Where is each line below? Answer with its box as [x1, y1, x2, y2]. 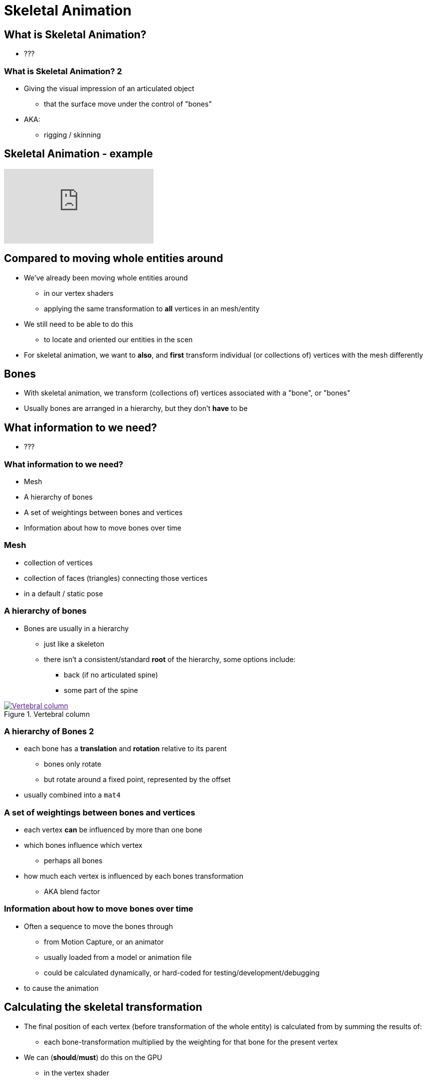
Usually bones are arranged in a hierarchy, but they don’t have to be [24, 404, 248, 413]
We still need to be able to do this [24, 319, 134, 328]
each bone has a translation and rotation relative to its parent [24, 744, 227, 753]
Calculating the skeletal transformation [4, 1001, 202, 1014]
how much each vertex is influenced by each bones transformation [24, 872, 244, 881]
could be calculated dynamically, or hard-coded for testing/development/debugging [44, 968, 320, 977]
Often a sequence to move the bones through [24, 922, 173, 931]
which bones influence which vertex [24, 841, 142, 850]
